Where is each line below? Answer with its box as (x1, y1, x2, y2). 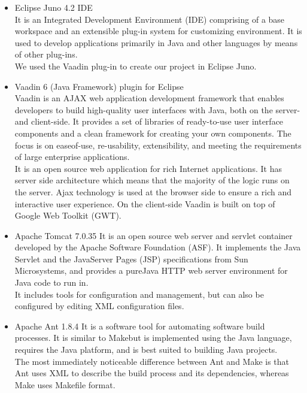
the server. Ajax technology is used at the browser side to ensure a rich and (14, 185, 292, 198)
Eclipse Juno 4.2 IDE (14, 1, 93, 13)
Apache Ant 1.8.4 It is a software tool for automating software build (14, 319, 265, 332)
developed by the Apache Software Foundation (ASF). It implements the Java (14, 241, 301, 253)
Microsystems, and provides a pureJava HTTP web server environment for (14, 264, 288, 277)
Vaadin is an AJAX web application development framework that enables (14, 92, 284, 104)
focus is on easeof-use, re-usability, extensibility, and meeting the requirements (14, 138, 302, 151)
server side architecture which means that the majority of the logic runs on (14, 174, 290, 186)
